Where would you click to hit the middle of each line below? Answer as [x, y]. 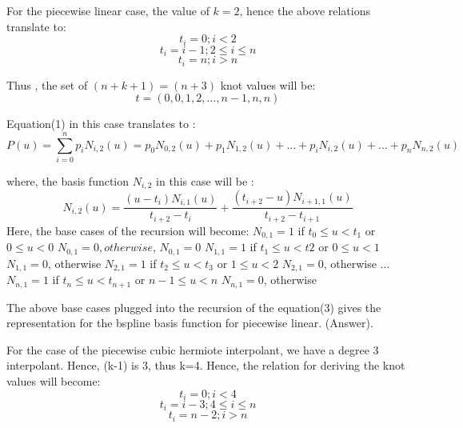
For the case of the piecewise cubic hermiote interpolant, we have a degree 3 [193, 349]
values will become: [54, 380]
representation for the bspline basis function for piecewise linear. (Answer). [190, 323]
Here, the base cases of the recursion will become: [128, 230]
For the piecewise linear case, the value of [108, 10]
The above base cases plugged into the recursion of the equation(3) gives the [194, 307]
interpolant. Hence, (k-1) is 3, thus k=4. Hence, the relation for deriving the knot [206, 365]
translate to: [36, 26]
